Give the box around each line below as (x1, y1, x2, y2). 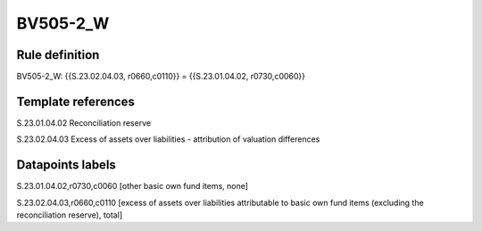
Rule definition (16, 47, 100, 62)
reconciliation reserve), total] (16, 210, 123, 220)
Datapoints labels (16, 157, 116, 173)
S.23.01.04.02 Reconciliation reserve (16, 117, 152, 128)
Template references (16, 94, 136, 109)
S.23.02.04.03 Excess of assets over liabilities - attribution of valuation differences (16, 134, 320, 144)
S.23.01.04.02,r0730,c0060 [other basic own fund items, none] (16, 181, 249, 192)
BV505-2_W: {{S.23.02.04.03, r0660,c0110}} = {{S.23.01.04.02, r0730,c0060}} (16, 71, 305, 82)
